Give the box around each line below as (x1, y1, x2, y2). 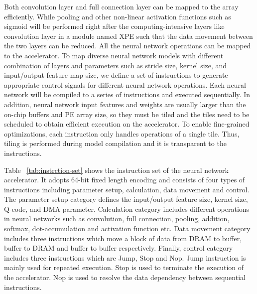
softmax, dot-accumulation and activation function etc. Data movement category (4, 223, 251, 234)
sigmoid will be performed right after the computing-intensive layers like (4, 21, 225, 31)
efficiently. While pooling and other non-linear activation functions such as (4, 11, 231, 21)
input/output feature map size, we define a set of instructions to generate (4, 70, 228, 80)
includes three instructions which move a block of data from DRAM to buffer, (4, 233, 242, 243)
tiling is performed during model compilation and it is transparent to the (4, 138, 227, 148)
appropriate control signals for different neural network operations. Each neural (4, 79, 246, 90)
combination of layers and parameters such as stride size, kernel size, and (4, 60, 227, 70)
